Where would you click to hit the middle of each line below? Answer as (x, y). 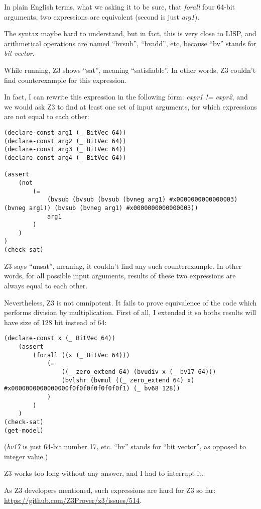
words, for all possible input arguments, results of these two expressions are (120, 276)
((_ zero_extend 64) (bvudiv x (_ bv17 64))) (139, 372)
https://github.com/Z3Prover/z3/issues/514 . (73, 500)
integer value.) (26, 456)
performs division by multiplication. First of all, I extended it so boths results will (130, 312)
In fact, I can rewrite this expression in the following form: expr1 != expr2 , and (126, 97)
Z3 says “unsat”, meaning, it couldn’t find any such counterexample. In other (123, 266)
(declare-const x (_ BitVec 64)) (60, 338)
